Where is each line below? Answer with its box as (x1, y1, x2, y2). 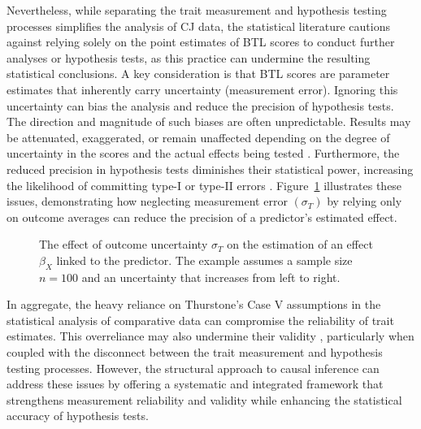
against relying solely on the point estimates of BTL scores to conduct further (7, 33, 395, 50)
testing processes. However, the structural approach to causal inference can (7, 359, 380, 376)
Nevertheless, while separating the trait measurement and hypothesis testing (7, 2, 387, 18)
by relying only (327, 193, 402, 210)
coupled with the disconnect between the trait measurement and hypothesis (7, 344, 383, 361)
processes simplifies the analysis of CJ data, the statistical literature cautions (7, 17, 390, 34)
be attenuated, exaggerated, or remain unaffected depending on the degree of (7, 128, 390, 145)
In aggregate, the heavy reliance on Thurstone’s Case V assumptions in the (7, 296, 381, 313)
